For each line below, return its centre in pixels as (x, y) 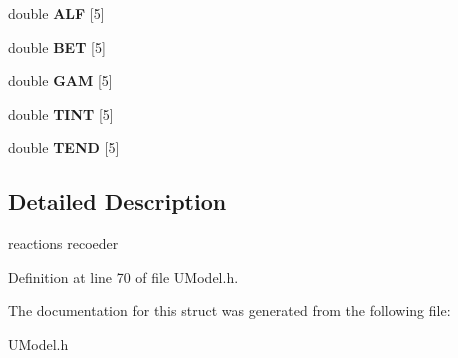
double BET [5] (57, 46)
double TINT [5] (61, 113)
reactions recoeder (63, 243)
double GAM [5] (60, 80)
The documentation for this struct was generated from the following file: (229, 310)
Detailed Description (117, 201)
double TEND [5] (64, 147)
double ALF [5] (56, 13)
